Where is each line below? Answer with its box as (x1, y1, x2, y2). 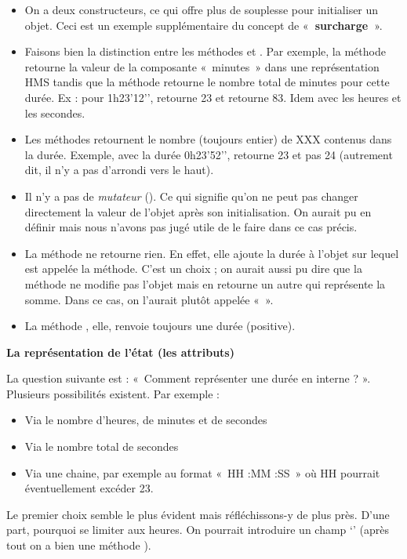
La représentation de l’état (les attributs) (6, 343, 234, 360)
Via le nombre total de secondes (24, 438, 179, 455)
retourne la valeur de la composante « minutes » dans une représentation (24, 58, 380, 74)
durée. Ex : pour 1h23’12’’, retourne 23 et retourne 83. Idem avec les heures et (24, 89, 402, 105)
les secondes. (24, 104, 85, 121)
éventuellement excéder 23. (24, 480, 154, 496)
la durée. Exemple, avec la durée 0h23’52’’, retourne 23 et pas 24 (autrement (24, 146, 393, 162)
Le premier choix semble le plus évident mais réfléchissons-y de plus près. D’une (6, 506, 390, 522)
